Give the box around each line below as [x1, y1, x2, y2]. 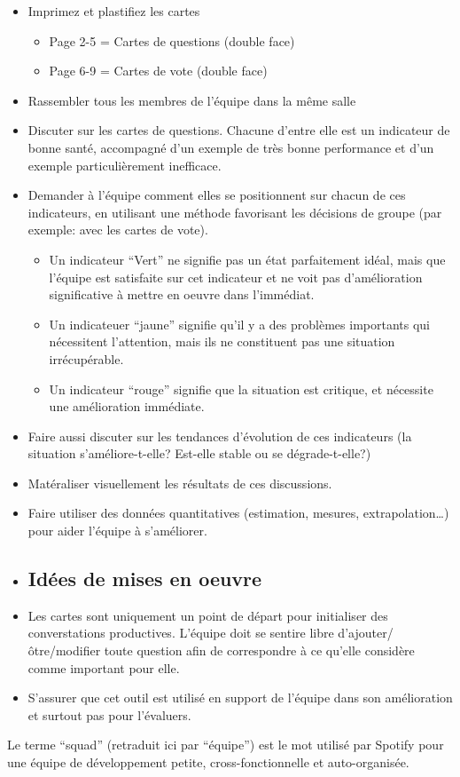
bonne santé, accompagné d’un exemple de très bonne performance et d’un [27, 138, 434, 156]
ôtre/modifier [27, 641, 101, 660]
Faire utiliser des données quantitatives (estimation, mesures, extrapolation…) [27, 503, 449, 522]
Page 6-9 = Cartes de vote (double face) [49, 61, 268, 80]
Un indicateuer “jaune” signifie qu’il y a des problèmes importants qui [49, 314, 430, 333]
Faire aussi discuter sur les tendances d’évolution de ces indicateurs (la [27, 426, 412, 445]
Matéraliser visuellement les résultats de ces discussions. [27, 473, 332, 492]
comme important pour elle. [27, 658, 180, 677]
